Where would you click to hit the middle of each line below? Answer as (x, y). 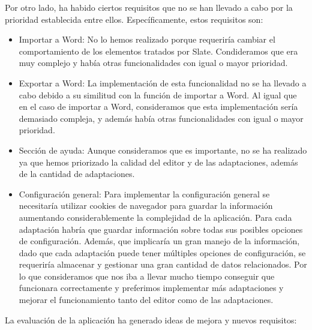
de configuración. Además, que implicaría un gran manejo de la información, (159, 241)
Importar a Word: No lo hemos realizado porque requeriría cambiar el (147, 39)
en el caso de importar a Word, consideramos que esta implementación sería (158, 106)
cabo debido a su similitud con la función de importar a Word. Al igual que (158, 94)
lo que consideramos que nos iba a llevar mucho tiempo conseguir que (147, 276)
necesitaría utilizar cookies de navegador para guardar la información (146, 205)
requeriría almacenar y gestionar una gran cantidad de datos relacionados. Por (163, 264)
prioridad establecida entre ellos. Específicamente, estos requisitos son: (134, 19)
